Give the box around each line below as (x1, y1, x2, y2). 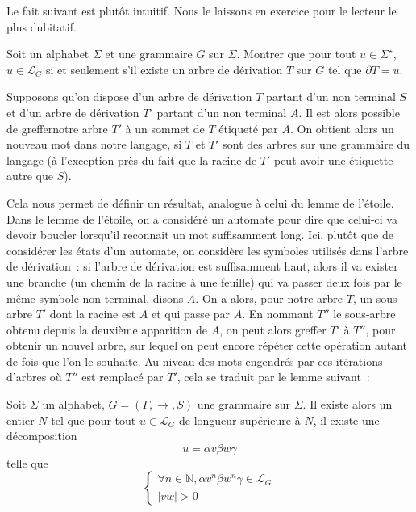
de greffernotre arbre (6, 120, 108, 136)
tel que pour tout (51, 411, 136, 428)
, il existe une (313, 411, 380, 428)
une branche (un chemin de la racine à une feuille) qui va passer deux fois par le (6, 273, 402, 290)
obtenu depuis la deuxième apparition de (6, 321, 208, 338)
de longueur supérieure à (178, 411, 301, 428)
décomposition (6, 427, 77, 444)
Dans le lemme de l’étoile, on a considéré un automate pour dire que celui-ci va (6, 210, 397, 227)
